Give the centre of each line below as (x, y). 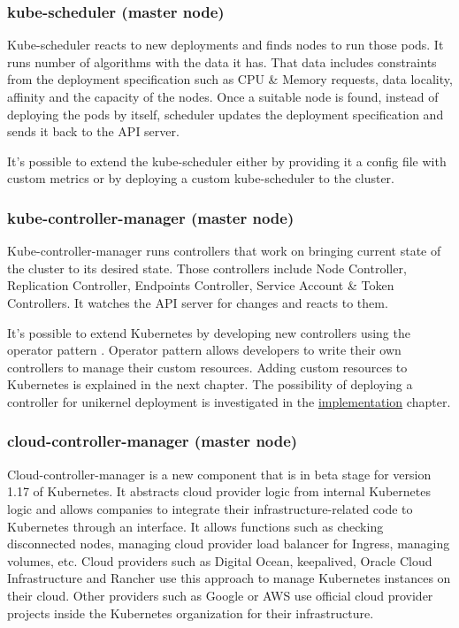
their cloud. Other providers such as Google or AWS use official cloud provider (220, 595)
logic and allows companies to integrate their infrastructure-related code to (210, 508)
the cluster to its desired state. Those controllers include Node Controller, (207, 268)
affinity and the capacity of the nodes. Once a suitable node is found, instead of (223, 96)
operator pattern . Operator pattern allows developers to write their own (204, 350)
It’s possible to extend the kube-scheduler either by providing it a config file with (227, 161)
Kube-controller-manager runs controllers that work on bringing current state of (224, 251)
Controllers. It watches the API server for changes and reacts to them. (198, 302)
